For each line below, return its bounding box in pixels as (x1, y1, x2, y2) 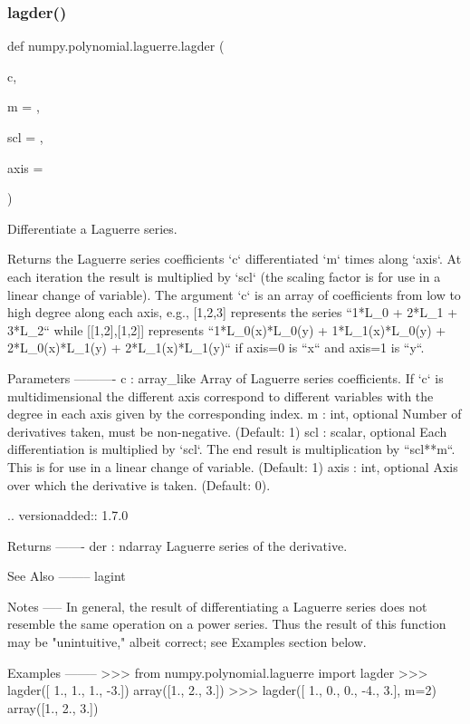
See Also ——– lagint (7, 566, 126, 585)
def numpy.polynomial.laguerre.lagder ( (7, 36, 225, 55)
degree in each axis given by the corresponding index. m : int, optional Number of (7, 404, 462, 423)
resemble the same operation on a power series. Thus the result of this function (7, 614, 446, 633)
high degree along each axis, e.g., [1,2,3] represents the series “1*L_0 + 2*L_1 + (7, 303, 458, 322)
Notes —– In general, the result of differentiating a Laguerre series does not (7, 596, 427, 615)
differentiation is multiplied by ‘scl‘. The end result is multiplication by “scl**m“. (7, 439, 456, 459)
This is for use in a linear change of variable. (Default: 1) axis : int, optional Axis (7, 457, 458, 476)
